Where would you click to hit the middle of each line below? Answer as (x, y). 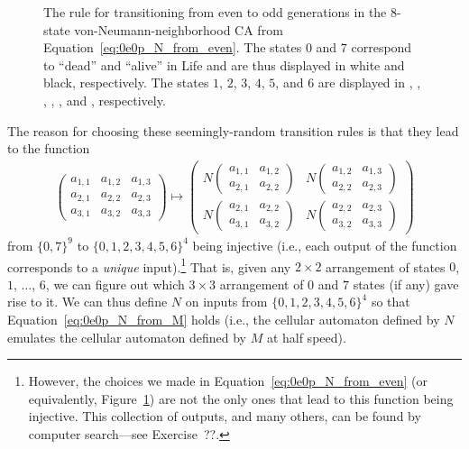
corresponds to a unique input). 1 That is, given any (149, 265)
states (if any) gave (406, 284)
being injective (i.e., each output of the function (325, 245)
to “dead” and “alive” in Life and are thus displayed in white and (224, 64)
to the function (49, 148)
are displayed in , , (369, 82)
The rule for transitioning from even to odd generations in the (215, 12)
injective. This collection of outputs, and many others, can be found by (225, 416)
